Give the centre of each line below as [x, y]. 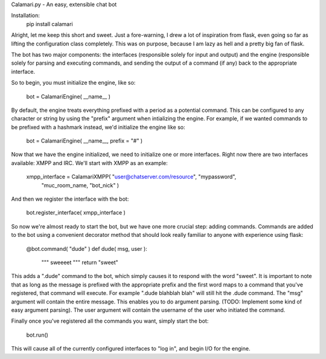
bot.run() [37, 335]
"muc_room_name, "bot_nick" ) [80, 185]
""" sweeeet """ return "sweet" [80, 262]
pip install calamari [50, 24]
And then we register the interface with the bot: [70, 199]
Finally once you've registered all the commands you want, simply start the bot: [110, 321]
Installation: [26, 16]
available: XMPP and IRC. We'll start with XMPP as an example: [90, 163]
